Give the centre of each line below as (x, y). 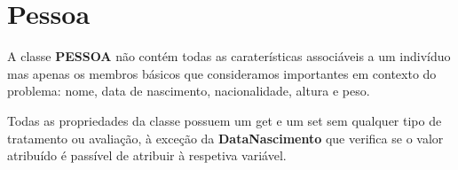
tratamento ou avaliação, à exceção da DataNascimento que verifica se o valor (225, 138)
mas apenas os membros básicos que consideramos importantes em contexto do (222, 73)
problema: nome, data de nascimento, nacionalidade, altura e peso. (189, 91)
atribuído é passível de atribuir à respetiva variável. (147, 155)
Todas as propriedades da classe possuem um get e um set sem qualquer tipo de (225, 120)
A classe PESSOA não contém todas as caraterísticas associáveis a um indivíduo (229, 56)
